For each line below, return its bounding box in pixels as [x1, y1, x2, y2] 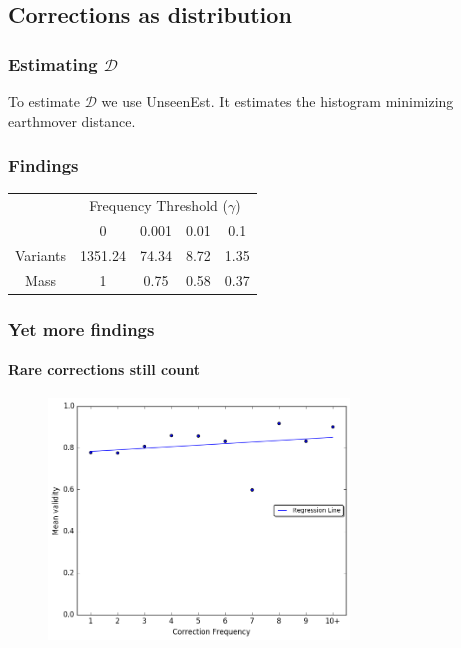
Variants [15, 244, 67, 265]
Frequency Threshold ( [89, 195, 228, 216]
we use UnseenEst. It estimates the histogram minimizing [101, 91, 454, 111]
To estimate [8, 91, 81, 111]
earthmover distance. [8, 110, 136, 131]
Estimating [8, 51, 98, 76]
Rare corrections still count [8, 359, 201, 380]
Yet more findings [8, 316, 155, 341]
